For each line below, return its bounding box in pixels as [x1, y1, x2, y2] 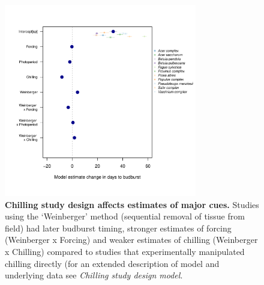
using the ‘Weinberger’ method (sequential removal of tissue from [5, 210, 245, 222]
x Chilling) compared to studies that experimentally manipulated [5, 245, 245, 257]
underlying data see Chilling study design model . [5, 269, 183, 281]
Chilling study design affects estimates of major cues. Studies [5, 198, 259, 210]
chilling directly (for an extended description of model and [5, 257, 220, 269]
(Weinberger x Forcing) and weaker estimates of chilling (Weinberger [5, 233, 258, 246]
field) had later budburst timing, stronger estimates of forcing [5, 221, 232, 234]
